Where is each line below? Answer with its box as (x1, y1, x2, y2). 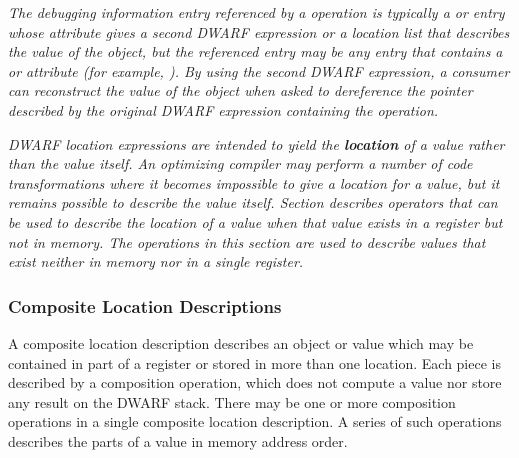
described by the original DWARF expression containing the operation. (8, 99, 439, 120)
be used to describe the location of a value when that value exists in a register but (8, 211, 503, 232)
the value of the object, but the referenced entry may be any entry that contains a (8, 41, 503, 62)
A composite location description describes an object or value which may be (8, 332, 474, 353)
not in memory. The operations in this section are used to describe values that (8, 231, 486, 252)
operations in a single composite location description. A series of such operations (8, 411, 502, 432)
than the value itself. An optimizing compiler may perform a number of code (8, 153, 473, 174)
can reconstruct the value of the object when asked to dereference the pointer (8, 80, 473, 101)
